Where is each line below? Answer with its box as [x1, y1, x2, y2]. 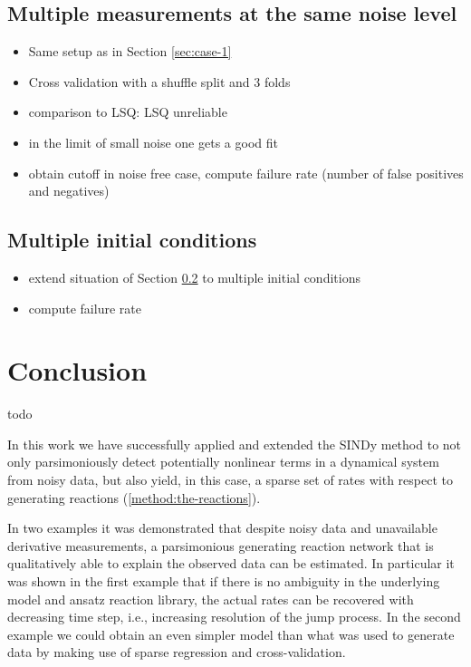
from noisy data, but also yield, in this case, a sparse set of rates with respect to [7, 470, 453, 489]
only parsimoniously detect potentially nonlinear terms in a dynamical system [7, 452, 439, 471]
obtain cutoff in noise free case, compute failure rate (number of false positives [28, 163, 464, 182]
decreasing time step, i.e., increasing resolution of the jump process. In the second [7, 607, 461, 626]
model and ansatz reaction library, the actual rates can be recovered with [7, 589, 414, 608]
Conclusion [7, 352, 148, 389]
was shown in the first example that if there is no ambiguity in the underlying [7, 572, 440, 591]
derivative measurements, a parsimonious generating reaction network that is [7, 536, 434, 555]
